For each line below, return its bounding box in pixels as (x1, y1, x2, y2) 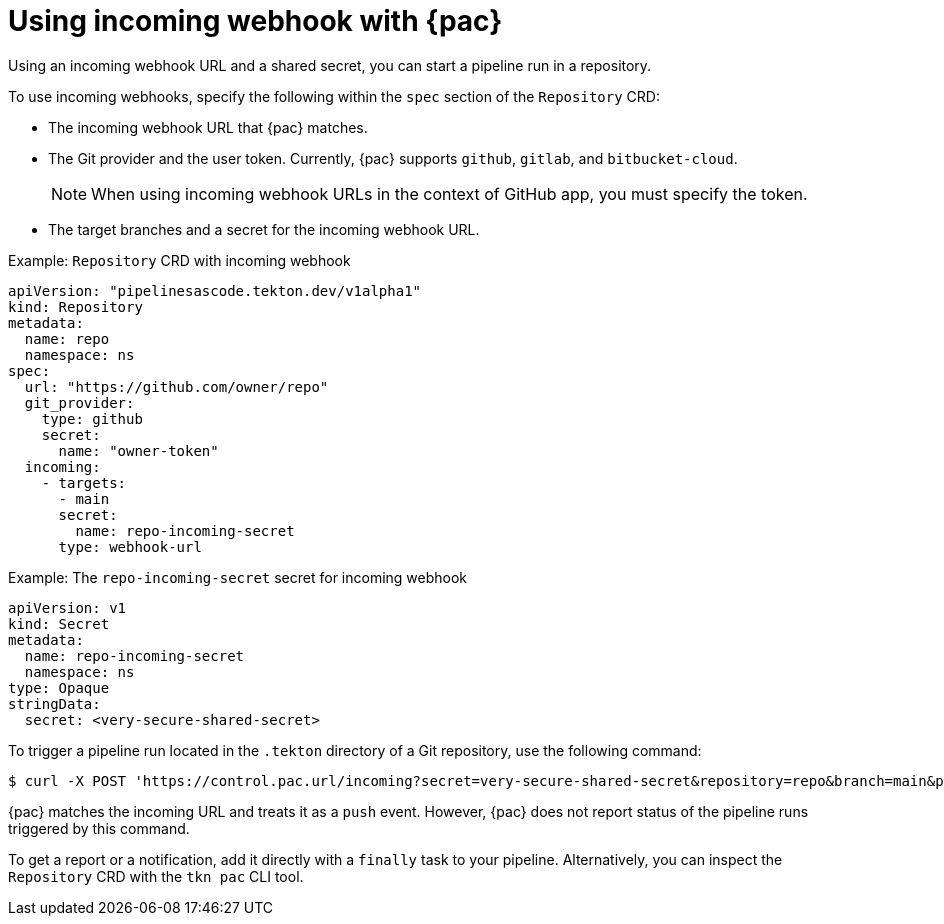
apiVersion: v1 (8, 599, 127, 616)
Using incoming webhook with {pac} (8, 4, 503, 38)
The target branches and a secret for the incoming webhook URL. (48, 220, 480, 238)
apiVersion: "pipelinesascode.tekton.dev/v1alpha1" (8, 282, 422, 299)
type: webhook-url (58, 538, 202, 555)
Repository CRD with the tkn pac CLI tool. (8, 867, 304, 885)
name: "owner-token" (58, 442, 219, 459)
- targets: (41, 474, 127, 491)
